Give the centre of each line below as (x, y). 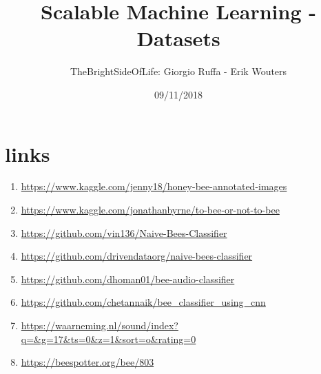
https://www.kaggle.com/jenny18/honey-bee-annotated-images (154, 186)
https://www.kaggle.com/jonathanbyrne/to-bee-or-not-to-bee (150, 210)
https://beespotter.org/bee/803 (87, 362)
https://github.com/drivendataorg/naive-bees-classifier (137, 256)
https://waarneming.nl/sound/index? (100, 325)
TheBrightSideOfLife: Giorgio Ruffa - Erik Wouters (178, 71)
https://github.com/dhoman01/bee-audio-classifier (128, 279)
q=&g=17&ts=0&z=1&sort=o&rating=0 (108, 339)
